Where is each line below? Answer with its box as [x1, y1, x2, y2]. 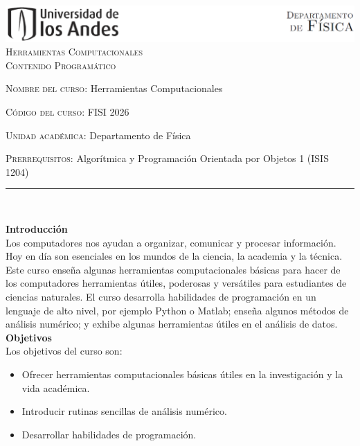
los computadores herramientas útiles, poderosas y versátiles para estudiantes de [6, 276, 347, 290]
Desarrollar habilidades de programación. [21, 427, 197, 441]
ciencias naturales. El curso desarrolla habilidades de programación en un [6, 289, 316, 303]
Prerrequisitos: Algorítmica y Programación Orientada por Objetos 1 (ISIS [6, 151, 329, 166]
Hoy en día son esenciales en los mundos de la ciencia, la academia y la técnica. [6, 249, 343, 263]
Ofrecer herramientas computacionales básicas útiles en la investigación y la [21, 366, 343, 381]
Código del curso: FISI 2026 [6, 105, 129, 119]
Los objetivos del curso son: [6, 344, 123, 358]
